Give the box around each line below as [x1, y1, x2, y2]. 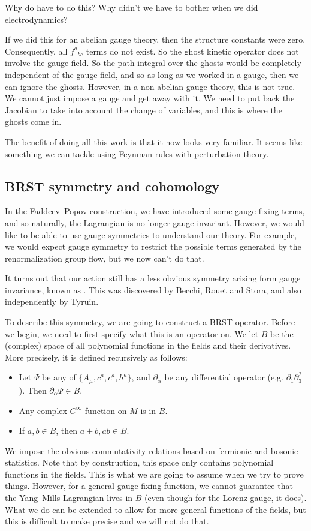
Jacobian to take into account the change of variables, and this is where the [5, 103, 282, 116]
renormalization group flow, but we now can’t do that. [5, 251, 204, 264]
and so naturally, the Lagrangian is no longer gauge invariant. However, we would [5, 216, 304, 229]
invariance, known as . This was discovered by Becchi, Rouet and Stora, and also [5, 283, 301, 296]
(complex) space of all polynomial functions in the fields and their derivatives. [5, 339, 291, 352]
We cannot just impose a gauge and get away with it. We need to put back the [5, 92, 295, 104]
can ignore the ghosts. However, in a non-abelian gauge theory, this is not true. [5, 80, 295, 92]
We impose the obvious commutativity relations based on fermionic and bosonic [5, 444, 298, 457]
